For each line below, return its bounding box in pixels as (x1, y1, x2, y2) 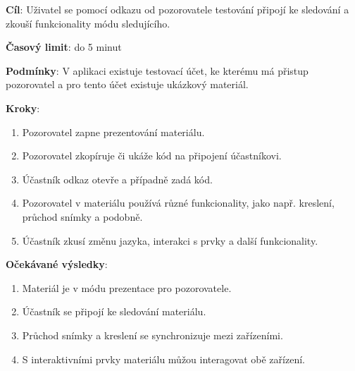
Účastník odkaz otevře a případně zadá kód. (22, 171, 213, 186)
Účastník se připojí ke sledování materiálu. (22, 304, 206, 319)
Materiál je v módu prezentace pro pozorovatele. (22, 280, 232, 295)
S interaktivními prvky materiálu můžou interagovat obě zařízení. (22, 351, 305, 366)
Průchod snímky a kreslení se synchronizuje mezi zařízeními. (22, 327, 283, 342)
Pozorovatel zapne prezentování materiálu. (22, 124, 205, 139)
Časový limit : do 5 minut (6, 39, 122, 54)
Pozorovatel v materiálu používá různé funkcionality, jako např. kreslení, (22, 195, 335, 210)
